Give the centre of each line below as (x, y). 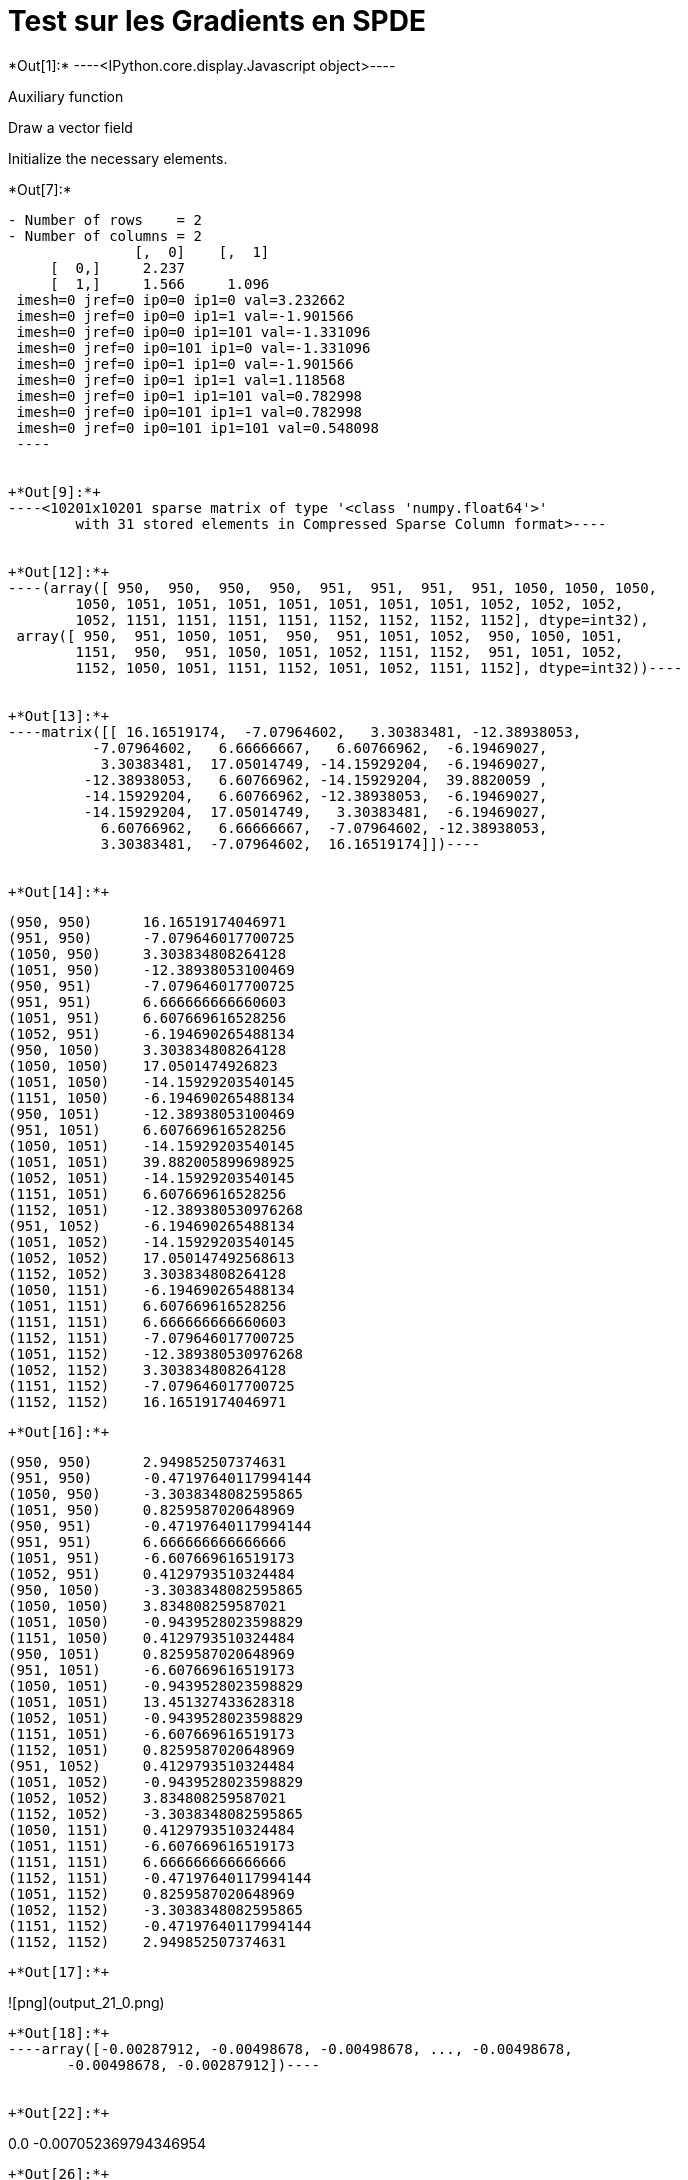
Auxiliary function (66, 96)
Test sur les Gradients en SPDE (217, 21)
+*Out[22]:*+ (59, 2112)
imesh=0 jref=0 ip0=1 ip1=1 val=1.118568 (181, 379)
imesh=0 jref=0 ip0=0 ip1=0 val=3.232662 (181, 299)
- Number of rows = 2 (105, 219)
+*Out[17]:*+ (59, 1971)
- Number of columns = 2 (105, 235)
